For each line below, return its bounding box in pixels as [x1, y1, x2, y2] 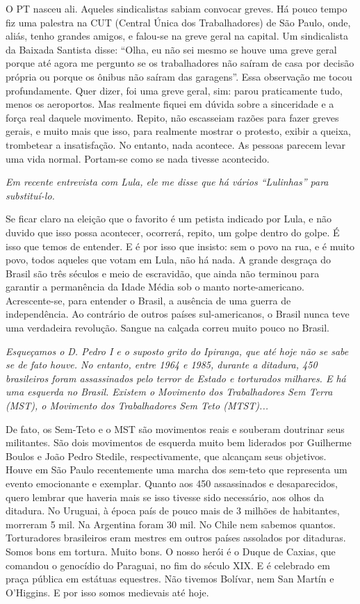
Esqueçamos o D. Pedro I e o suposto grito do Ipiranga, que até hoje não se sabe [6, 343, 349, 358]
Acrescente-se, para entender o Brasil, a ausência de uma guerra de [6, 293, 291, 307]
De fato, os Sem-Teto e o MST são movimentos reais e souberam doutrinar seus [6, 421, 345, 436]
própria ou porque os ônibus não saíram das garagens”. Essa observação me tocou [6, 69, 352, 83]
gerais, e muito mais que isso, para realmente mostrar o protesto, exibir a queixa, [6, 124, 351, 138]
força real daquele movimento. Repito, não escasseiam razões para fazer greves [6, 110, 339, 124]
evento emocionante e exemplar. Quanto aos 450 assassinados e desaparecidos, [6, 476, 338, 490]
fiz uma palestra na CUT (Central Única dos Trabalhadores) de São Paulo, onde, [6, 15, 351, 29]
